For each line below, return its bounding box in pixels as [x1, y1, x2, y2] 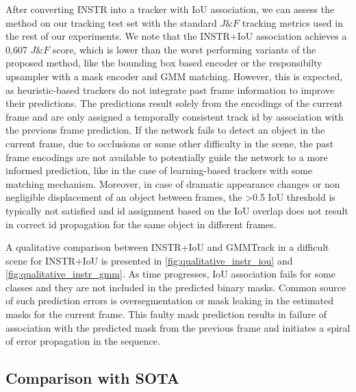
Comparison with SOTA [5, 367, 180, 389]
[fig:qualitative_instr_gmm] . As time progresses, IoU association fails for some [5, 267, 335, 281]
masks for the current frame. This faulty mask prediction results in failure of [5, 307, 327, 321]
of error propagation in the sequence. [5, 334, 160, 348]
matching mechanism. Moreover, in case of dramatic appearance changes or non [5, 176, 340, 191]
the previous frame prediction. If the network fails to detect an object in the [5, 123, 325, 137]
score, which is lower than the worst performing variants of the [52, 42, 316, 56]
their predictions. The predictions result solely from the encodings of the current [5, 96, 343, 110]
